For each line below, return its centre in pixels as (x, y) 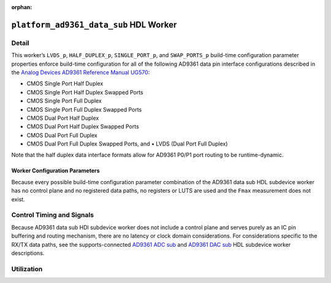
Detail (20, 43)
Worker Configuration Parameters (56, 171)
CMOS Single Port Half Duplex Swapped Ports (85, 92)
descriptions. (28, 253)
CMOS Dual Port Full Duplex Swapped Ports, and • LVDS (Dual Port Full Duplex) (127, 144)
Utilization (27, 269)
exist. (18, 199)
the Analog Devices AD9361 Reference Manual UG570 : (81, 72)
